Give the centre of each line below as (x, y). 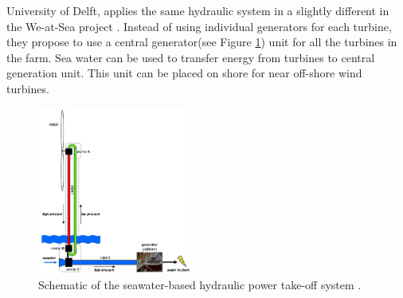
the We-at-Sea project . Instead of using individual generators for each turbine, (199, 26)
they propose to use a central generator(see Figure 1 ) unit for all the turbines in (202, 42)
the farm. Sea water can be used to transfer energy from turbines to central (191, 57)
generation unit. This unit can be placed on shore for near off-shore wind (184, 73)
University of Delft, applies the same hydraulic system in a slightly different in (198, 10)
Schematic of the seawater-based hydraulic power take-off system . (200, 285)
